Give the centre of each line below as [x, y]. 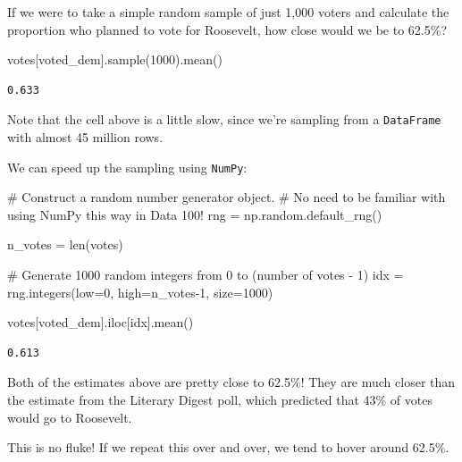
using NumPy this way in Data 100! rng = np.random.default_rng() [195, 214]
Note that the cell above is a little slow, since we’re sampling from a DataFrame [224, 119]
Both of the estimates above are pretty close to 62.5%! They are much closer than [231, 382]
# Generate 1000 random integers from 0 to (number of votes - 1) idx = [206, 275]
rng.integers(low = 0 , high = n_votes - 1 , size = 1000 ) [140, 292]
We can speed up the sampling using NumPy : [127, 167]
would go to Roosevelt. [70, 417]
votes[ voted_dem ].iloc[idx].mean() [101, 322]
